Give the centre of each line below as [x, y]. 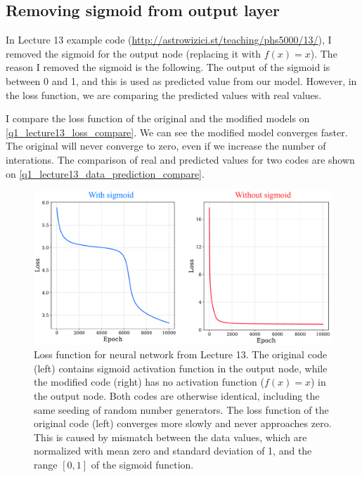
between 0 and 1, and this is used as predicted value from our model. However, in [181, 80]
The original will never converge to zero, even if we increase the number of [166, 146]
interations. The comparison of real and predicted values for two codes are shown [180, 159]
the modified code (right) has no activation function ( [149, 382]
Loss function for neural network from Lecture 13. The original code [181, 354]
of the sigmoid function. [142, 464]
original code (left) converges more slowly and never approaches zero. [183, 423]
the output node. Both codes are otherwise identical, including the [177, 395]
